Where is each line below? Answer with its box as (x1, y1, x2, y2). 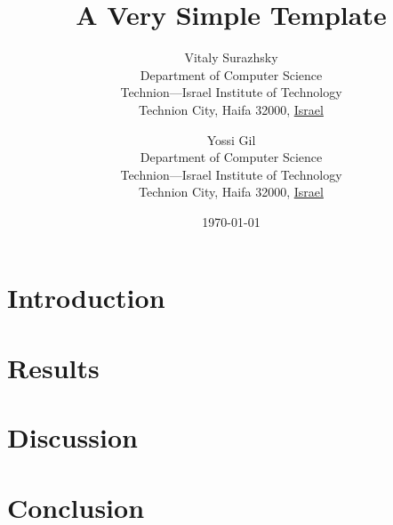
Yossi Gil (206, 130, 256, 149)
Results (7, 349, 100, 385)
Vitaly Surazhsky (184, 48, 278, 67)
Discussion (7, 419, 138, 456)
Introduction (7, 279, 165, 316)
